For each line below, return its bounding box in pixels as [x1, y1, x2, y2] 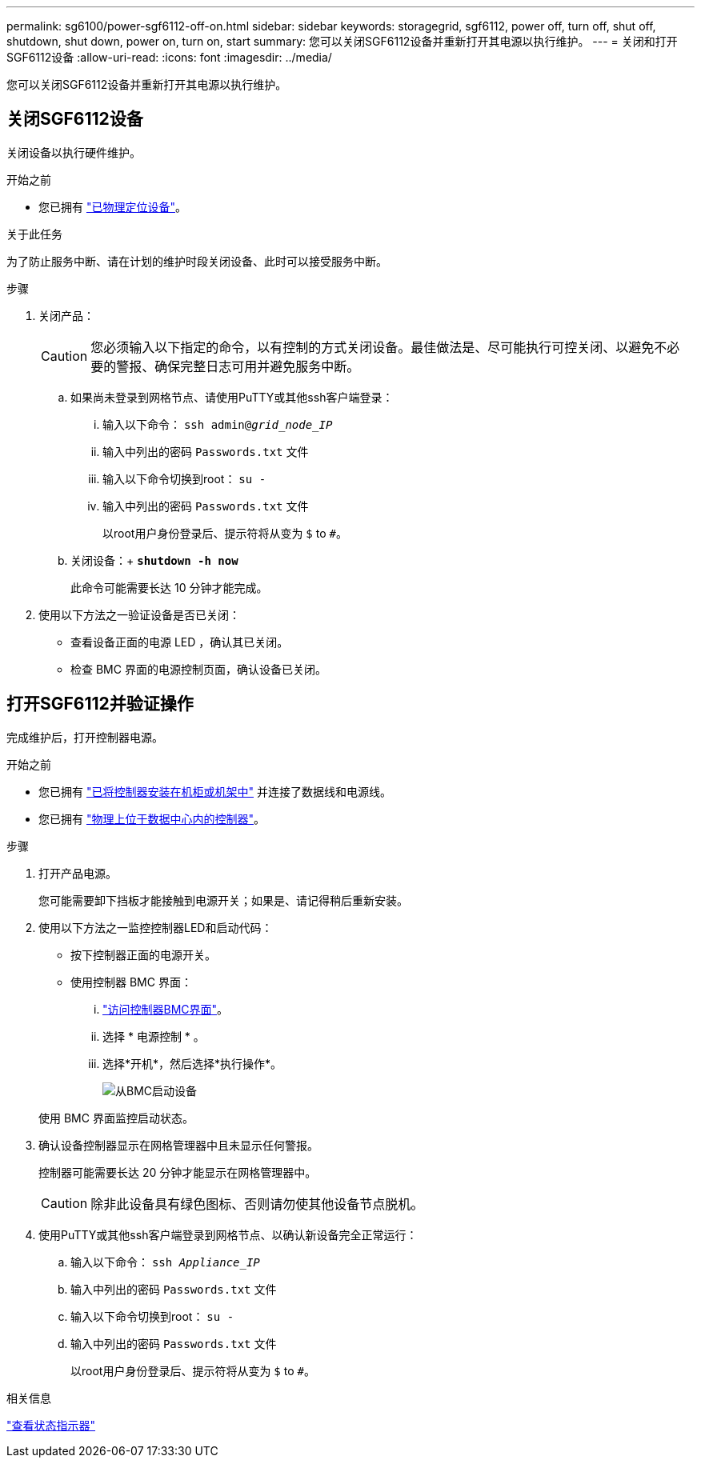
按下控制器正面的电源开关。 [70, 947, 216, 962]
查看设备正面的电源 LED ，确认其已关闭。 [70, 634, 289, 649]
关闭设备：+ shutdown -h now [70, 553, 238, 567]
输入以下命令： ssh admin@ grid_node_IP [102, 417, 333, 431]
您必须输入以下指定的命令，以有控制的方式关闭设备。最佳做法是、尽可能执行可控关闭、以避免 [90, 338, 655, 355]
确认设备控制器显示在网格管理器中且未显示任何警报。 [38, 1138, 318, 1152]
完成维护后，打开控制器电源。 [6, 730, 163, 744]
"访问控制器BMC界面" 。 [102, 1002, 229, 1016]
